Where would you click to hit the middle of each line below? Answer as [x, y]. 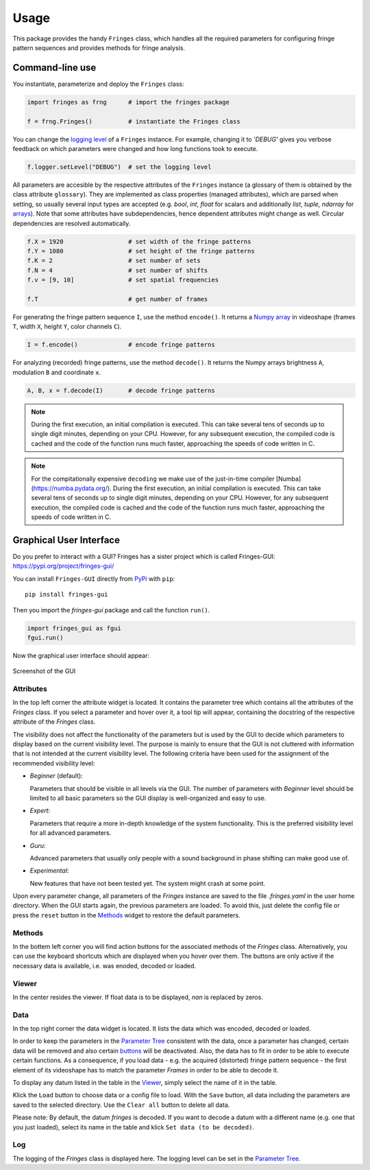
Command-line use [54, 68]
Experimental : [49, 871]
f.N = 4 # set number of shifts [118, 270]
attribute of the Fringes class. [54, 722]
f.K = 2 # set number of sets [114, 261]
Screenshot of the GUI [44, 671]
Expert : [40, 811]
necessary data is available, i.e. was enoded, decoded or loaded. [104, 965]
